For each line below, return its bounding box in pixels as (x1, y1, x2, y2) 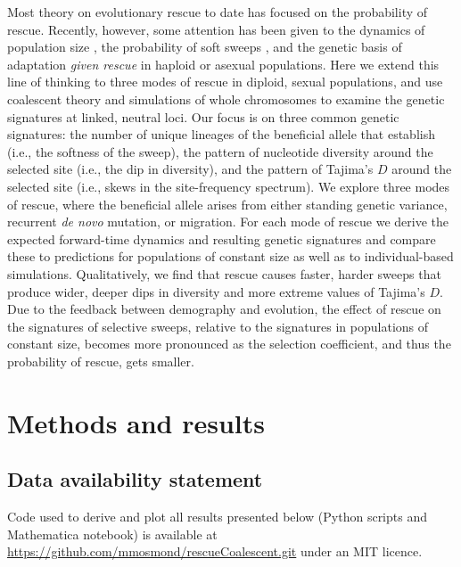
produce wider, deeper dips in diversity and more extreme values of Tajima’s (7, 282, 425, 300)
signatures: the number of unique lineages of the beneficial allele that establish (7, 125, 435, 144)
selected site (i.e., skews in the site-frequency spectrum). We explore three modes (7, 177, 450, 195)
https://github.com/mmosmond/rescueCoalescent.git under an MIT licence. (7, 542, 423, 561)
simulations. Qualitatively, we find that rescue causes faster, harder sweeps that (7, 264, 441, 283)
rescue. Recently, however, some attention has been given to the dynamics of (7, 20, 425, 38)
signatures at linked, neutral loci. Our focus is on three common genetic (7, 107, 399, 126)
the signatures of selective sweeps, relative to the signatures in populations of (7, 316, 429, 335)
